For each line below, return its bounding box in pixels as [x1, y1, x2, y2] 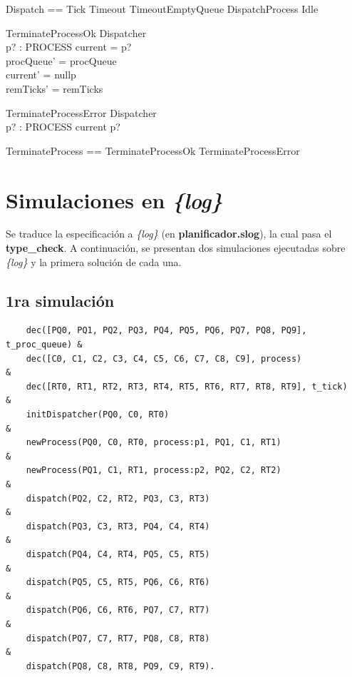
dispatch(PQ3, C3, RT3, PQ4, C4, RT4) [26, 521, 210, 531]
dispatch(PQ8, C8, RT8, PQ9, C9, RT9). [26, 661, 215, 671]
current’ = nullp [6, 67, 76, 82]
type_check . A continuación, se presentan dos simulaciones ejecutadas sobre [6, 240, 346, 255]
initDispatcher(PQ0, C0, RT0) [26, 409, 170, 420]
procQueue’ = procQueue [6, 53, 117, 68]
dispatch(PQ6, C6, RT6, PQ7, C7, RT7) [26, 605, 210, 616]
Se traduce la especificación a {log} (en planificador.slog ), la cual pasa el [6, 226, 332, 241]
